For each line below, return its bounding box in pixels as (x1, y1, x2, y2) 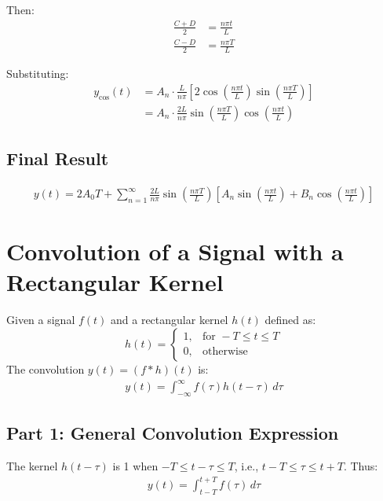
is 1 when (112, 458, 159, 474)
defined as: (264, 311, 316, 328)
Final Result (6, 146, 109, 171)
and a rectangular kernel (111, 311, 228, 328)
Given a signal (6, 311, 75, 328)
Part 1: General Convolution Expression (6, 421, 339, 445)
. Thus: (343, 458, 378, 474)
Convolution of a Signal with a (6, 235, 344, 267)
